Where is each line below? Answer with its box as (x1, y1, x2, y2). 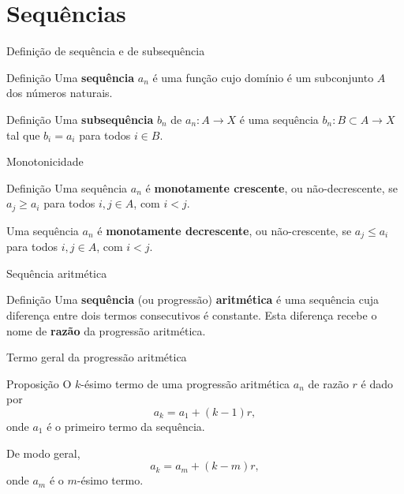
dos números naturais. (6, 84, 113, 101)
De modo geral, (6, 444, 80, 461)
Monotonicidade (6, 153, 84, 170)
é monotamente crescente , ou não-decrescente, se (145, 179, 398, 196)
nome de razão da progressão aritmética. (6, 322, 206, 339)
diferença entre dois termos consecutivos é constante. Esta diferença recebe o (6, 306, 377, 323)
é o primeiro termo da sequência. (47, 417, 205, 434)
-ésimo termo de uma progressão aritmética (80, 375, 290, 391)
